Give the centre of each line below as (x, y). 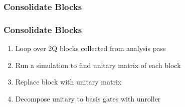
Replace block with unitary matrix (68, 82)
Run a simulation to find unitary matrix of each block (98, 65)
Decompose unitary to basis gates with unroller (88, 98)
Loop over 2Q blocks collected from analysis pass (90, 48)
